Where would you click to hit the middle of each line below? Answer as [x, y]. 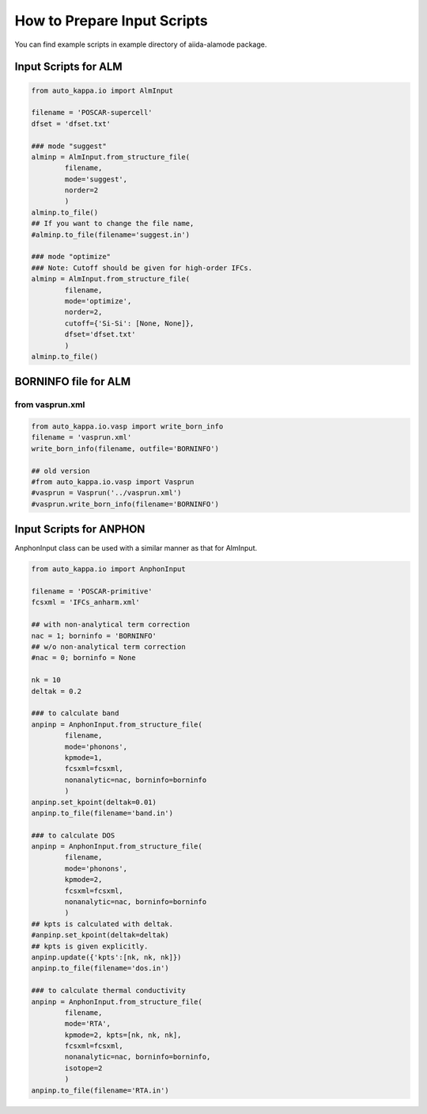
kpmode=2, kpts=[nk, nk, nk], [123, 1035]
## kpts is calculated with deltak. [102, 924]
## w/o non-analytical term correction [108, 647]
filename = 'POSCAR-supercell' [92, 113]
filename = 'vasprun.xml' [81, 437]
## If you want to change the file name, [113, 223]
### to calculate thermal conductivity [108, 991]
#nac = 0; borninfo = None [83, 658]
